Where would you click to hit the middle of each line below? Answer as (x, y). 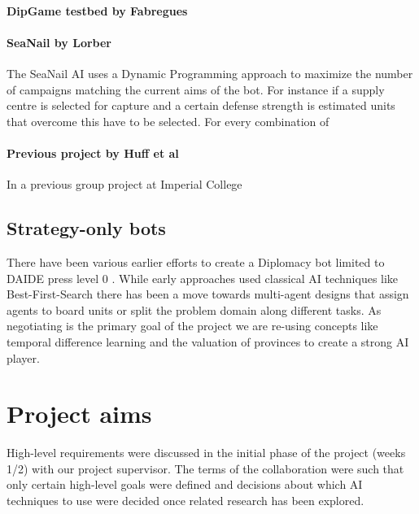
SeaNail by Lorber (59, 42)
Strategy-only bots (86, 228)
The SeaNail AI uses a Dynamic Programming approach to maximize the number (210, 73)
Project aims (79, 414)
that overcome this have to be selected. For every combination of (168, 121)
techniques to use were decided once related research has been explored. (185, 501)
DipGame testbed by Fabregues (97, 10)
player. (23, 357)
